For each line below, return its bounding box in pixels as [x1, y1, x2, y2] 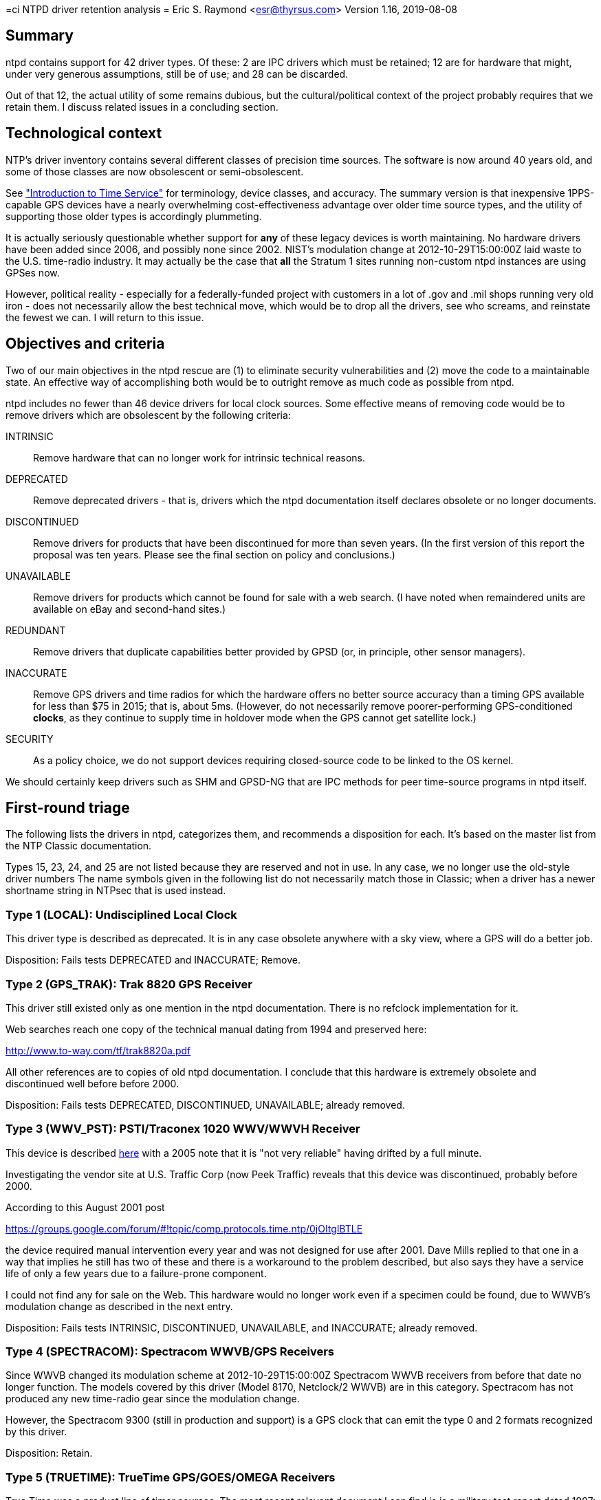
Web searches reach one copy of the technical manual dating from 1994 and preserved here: [6, 1023, 427, 1035]
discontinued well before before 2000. [6, 1077, 179, 1089]
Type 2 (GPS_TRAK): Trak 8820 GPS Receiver [6, 977, 252, 991]
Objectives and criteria [6, 335, 165, 353]
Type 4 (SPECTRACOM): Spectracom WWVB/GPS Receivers [6, 1345, 335, 1358]
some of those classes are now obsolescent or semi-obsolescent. [6, 165, 304, 177]
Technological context [6, 124, 162, 142]
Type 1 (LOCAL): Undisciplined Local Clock [6, 907, 237, 922]
